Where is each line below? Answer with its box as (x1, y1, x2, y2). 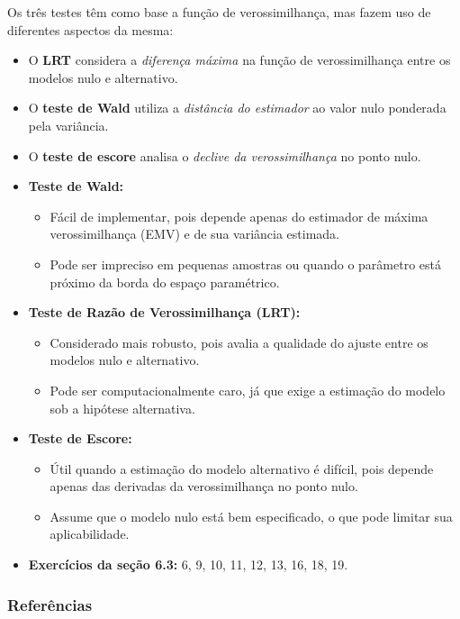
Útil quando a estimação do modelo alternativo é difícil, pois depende (50, 459, 434, 478)
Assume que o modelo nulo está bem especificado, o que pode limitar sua (50, 506, 453, 525)
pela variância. (28, 115, 109, 134)
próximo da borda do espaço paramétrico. (50, 272, 280, 291)
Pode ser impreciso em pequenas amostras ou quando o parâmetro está (50, 254, 442, 273)
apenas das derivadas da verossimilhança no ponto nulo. (50, 477, 358, 496)
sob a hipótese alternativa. (50, 398, 195, 417)
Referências (7, 593, 93, 615)
